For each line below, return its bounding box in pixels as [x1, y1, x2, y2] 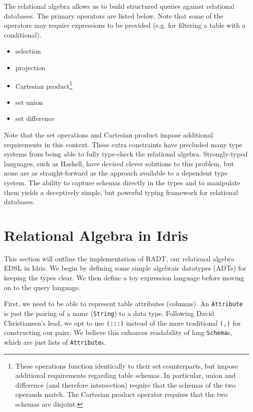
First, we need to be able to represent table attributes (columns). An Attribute [4, 298, 243, 309]
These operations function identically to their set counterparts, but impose [15, 360, 238, 371]
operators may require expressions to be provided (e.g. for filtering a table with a [4, 20, 246, 30]
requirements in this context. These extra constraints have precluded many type [4, 139, 242, 149]
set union [15, 97, 43, 107]
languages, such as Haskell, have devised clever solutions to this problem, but [4, 158, 234, 168]
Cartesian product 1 [15, 79, 72, 91]
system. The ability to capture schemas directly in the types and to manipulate [4, 177, 240, 187]
